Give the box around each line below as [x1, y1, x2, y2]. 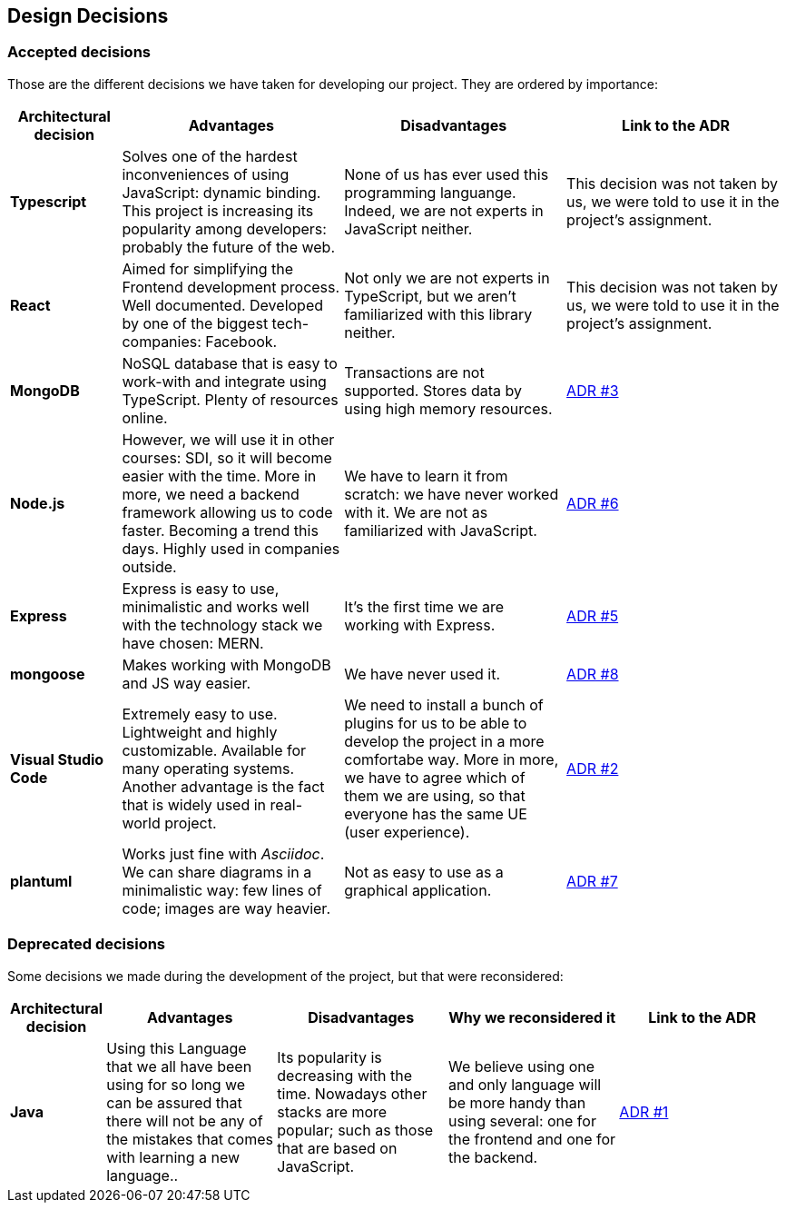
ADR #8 [566, 664, 619, 683]
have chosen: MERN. [122, 633, 264, 652]
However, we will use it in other [122, 430, 335, 449]
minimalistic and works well [122, 597, 309, 616]
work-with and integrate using [122, 372, 327, 391]
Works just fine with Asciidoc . [122, 844, 325, 863]
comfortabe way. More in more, [344, 749, 559, 769]
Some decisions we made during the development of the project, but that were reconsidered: [7, 967, 564, 984]
